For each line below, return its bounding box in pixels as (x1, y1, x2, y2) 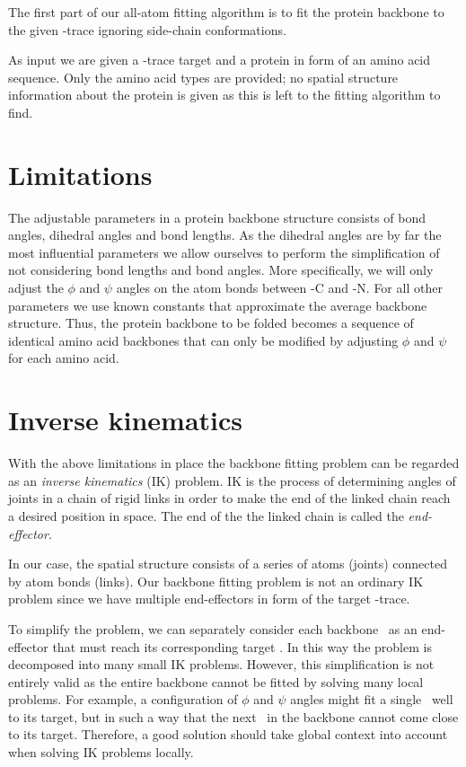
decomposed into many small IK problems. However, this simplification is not (8, 655, 435, 674)
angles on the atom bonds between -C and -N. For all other (116, 278, 443, 297)
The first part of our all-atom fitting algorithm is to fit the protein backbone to (8, 3, 444, 21)
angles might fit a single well (290, 690, 453, 709)
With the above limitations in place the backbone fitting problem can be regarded (8, 454, 460, 472)
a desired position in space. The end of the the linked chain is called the (8, 506, 404, 525)
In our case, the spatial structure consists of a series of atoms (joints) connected (8, 554, 447, 573)
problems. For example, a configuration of (8, 690, 238, 709)
